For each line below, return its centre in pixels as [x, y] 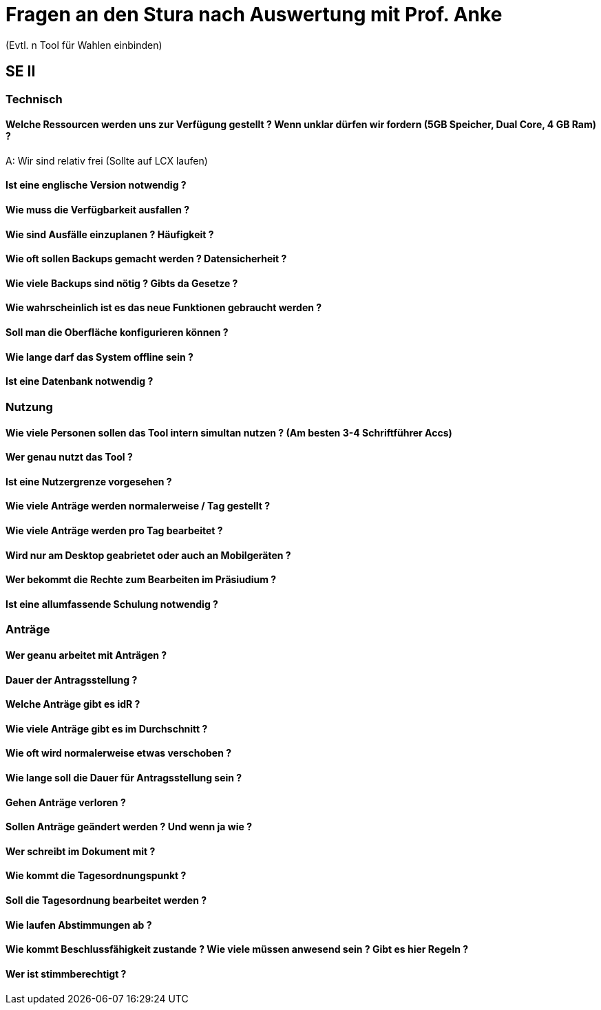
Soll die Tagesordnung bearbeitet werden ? [106, 901]
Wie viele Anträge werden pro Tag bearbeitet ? [114, 530]
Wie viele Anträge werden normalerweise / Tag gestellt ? [138, 506]
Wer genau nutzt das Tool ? [69, 457]
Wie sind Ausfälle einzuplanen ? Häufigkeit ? [110, 234]
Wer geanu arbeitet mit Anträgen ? [86, 655]
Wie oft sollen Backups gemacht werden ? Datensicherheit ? [146, 259]
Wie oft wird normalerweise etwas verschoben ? [119, 753]
